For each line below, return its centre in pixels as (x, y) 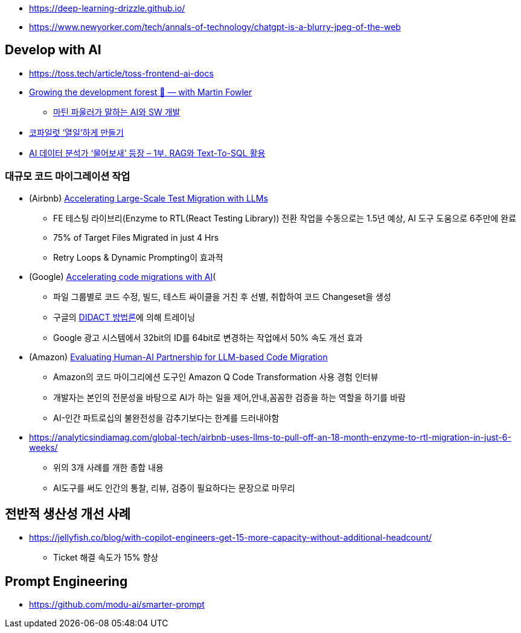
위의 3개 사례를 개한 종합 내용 (108, 467)
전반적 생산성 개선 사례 (68, 514)
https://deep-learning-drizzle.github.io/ (107, 8)
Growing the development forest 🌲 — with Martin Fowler (141, 92)
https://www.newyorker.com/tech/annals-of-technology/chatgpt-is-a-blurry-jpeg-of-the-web (215, 27)
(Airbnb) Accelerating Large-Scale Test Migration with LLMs (149, 198)
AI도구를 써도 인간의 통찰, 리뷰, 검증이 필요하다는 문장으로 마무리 (174, 488)
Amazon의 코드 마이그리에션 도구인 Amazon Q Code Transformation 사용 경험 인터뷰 (216, 377)
